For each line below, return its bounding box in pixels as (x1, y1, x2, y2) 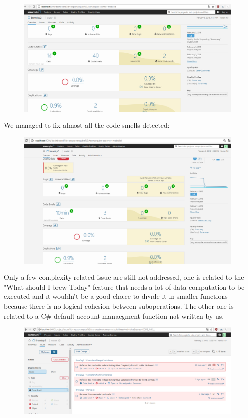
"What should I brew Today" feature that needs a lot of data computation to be (4, 281, 245, 292)
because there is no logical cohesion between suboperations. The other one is (4, 300, 234, 311)
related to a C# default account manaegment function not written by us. (4, 310, 224, 320)
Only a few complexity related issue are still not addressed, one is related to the (4, 272, 244, 282)
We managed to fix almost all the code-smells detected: (4, 120, 170, 130)
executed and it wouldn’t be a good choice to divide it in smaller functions (4, 291, 228, 301)
